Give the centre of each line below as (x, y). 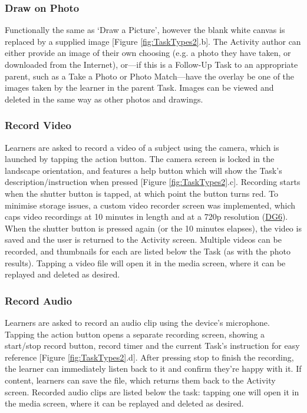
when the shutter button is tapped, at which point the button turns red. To (141, 193)
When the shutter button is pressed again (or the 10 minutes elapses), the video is (153, 228)
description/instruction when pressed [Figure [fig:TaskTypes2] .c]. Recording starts (153, 182)
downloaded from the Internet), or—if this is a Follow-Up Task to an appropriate (151, 64)
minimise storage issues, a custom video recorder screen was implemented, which (150, 205)
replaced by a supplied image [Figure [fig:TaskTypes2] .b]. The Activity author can (153, 41)
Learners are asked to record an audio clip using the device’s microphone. (137, 322)
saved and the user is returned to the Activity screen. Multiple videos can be (143, 239)
